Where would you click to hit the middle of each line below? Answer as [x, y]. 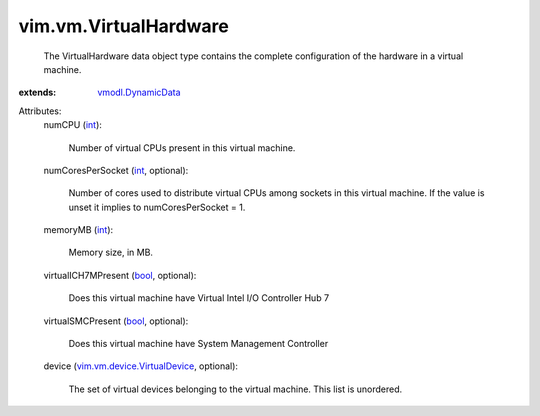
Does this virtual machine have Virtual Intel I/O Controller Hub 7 [199, 298]
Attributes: [40, 111]
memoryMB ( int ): [78, 230]
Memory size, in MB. [111, 252]
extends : [37, 92]
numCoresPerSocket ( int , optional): [116, 170]
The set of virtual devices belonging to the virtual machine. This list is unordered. [235, 389]
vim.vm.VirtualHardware [123, 26]
